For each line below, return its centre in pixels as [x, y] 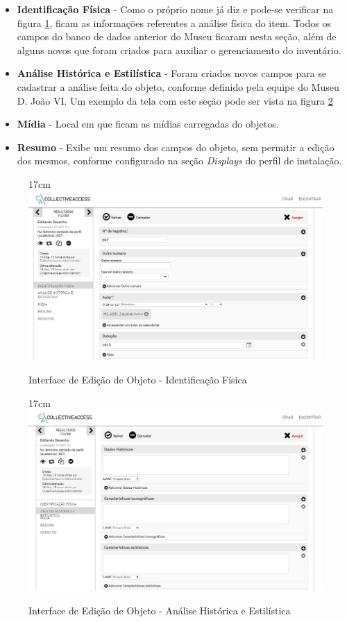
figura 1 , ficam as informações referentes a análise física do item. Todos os [174, 23]
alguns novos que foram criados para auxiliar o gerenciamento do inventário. [179, 50]
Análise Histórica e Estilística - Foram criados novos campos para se [172, 73]
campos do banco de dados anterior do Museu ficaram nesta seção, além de [177, 36]
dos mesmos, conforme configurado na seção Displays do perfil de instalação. [179, 161]
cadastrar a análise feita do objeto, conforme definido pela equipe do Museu [178, 86]
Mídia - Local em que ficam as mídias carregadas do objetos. [148, 124]
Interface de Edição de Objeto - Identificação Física [138, 379]
